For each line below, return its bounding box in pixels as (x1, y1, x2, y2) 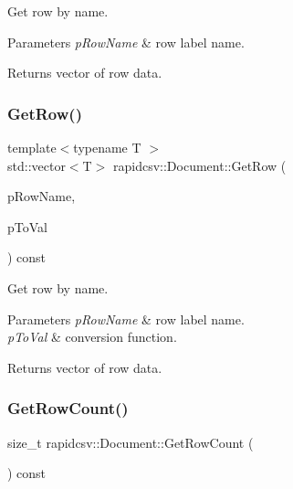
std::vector (7, 155, 66, 175)
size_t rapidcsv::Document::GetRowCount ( (7, 432, 254, 452)
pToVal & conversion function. (7, 327, 177, 346)
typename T (73, 138, 141, 156)
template (7, 138, 57, 156)
